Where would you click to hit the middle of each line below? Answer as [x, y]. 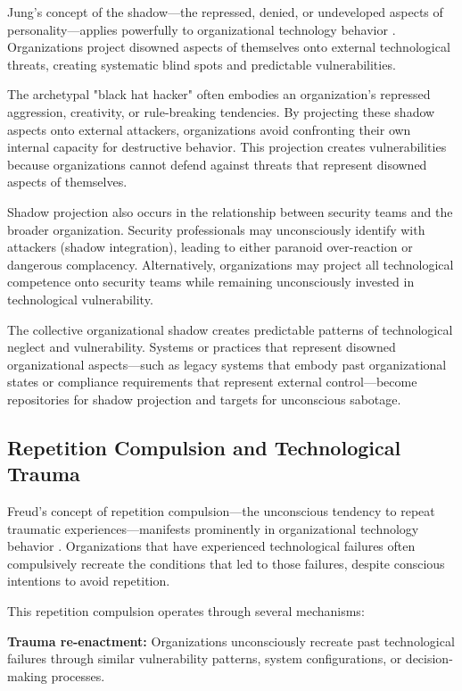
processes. [78, 675]
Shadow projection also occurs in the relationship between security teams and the [230, 211]
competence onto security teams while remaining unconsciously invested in [211, 282]
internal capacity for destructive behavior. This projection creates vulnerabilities [227, 147]
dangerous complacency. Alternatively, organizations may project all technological [231, 264]
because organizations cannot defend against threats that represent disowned [217, 164]
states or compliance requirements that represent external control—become [212, 382]
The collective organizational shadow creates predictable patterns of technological [230, 329]
